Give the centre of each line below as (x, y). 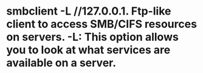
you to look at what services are (88, 50)
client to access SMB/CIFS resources (102, 24)
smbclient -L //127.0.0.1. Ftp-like (89, 11)
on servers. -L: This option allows (93, 37)
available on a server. (61, 63)
